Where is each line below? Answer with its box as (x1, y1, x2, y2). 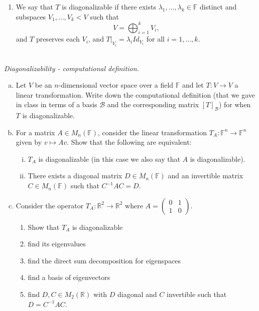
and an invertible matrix (168, 170, 243, 181)
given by (16, 137, 42, 147)
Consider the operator (16, 200, 84, 210)
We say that (16, 2, 53, 12)
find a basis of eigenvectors (28, 272, 110, 282)
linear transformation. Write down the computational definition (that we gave (16, 89, 255, 100)
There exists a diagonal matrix (28, 170, 122, 181)
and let (182, 80, 204, 90)
